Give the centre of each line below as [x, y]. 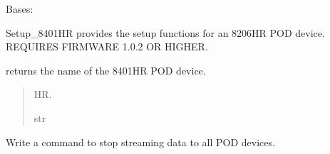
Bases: [20, 9]
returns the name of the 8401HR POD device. [106, 70]
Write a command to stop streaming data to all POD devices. [140, 142]
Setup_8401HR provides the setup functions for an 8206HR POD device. [165, 32]
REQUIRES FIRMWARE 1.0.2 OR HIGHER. [107, 46]
